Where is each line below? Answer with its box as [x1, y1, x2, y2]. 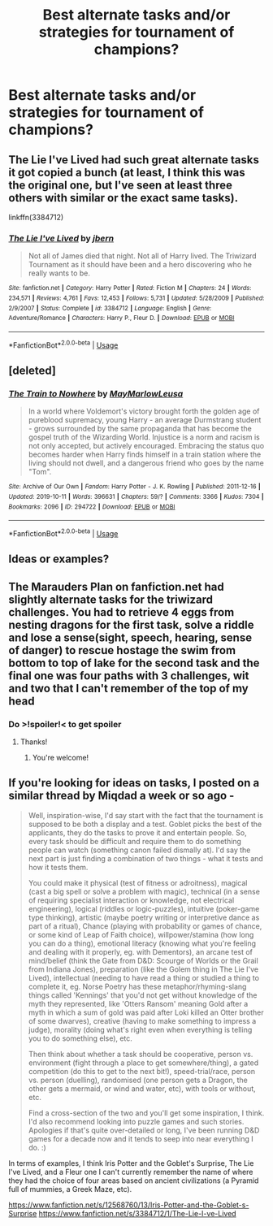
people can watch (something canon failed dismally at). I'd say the [28, 845, 251, 855]
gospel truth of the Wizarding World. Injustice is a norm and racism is [28, 432, 260, 442]
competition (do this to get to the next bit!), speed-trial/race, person [28, 1066, 256, 1076]
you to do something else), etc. [28, 1033, 132, 1043]
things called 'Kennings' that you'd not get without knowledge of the [28, 990, 258, 1000]
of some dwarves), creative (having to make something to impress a [28, 1016, 257, 1025]
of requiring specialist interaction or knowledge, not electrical [28, 895, 235, 905]
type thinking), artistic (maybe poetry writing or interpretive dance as [28, 912, 260, 922]
